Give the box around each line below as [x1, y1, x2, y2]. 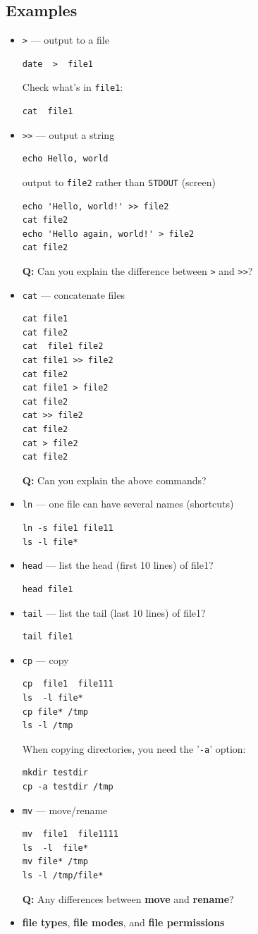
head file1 [22, 584, 73, 594]
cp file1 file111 [22, 679, 113, 689]
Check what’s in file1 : [22, 80, 123, 94]
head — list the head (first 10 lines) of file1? [22, 558, 214, 572]
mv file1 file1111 [22, 829, 118, 840]
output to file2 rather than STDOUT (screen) [22, 174, 216, 189]
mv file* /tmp [22, 856, 88, 867]
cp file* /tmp [22, 706, 88, 717]
